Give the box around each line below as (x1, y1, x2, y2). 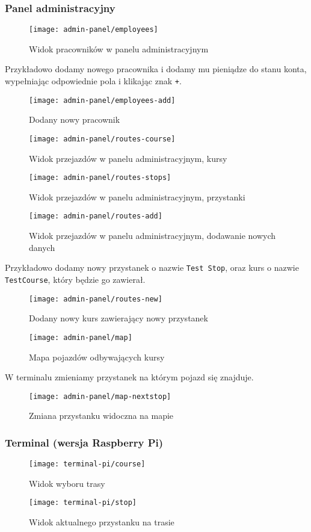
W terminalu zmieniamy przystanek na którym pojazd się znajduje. (5, 371, 254, 383)
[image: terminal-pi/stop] (29, 498, 137, 507)
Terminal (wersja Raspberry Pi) (5, 435, 164, 450)
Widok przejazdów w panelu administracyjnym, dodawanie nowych (29, 229, 276, 242)
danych (29, 241, 55, 253)
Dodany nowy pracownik (29, 113, 120, 126)
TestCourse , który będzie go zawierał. (5, 273, 146, 285)
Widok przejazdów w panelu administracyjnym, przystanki (29, 190, 245, 203)
